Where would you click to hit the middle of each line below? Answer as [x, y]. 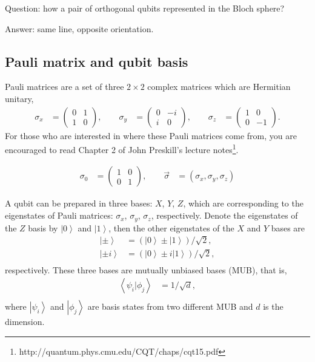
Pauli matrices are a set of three [65, 87]
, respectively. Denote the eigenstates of [224, 215]
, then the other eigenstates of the [171, 227]
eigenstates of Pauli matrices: [59, 215]
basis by [43, 227]
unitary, [19, 98]
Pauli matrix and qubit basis [97, 61]
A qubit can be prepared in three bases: [79, 203]
